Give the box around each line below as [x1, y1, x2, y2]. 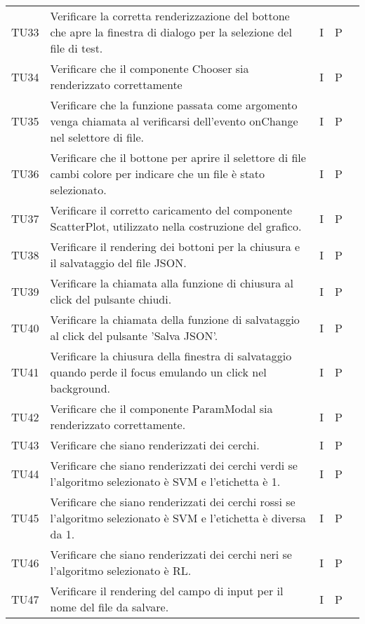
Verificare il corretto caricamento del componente [50, 202, 293, 218]
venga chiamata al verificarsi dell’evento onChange [50, 113, 298, 129]
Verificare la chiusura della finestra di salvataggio [50, 348, 292, 364]
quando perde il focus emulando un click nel [50, 364, 267, 380]
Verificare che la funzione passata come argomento [50, 97, 298, 113]
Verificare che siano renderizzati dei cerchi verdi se [50, 457, 298, 473]
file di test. [50, 40, 103, 56]
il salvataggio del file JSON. [50, 255, 187, 271]
